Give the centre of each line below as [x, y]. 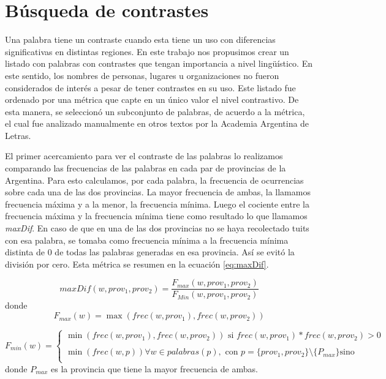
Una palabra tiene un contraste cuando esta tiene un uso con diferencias [140, 39]
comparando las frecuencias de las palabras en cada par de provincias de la [146, 168]
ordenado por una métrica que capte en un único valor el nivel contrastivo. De [152, 99]
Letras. [18, 135]
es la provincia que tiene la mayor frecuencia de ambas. [154, 368]
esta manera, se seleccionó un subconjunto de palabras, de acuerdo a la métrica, [155, 111]
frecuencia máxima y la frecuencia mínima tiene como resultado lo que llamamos [156, 216]
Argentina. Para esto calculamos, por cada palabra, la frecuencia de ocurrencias [154, 180]
